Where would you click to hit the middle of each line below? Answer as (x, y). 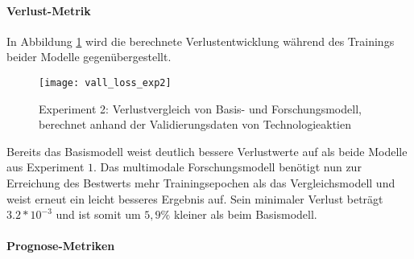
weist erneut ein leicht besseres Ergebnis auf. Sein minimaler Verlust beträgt (195, 198)
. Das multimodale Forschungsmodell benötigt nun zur (228, 167)
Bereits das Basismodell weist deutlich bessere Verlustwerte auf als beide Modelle (207, 151)
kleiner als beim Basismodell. (245, 214)
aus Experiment (46, 167)
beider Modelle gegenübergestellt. (89, 57)
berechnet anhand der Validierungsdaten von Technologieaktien (195, 124)
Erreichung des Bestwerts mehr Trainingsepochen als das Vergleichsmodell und (201, 183)
